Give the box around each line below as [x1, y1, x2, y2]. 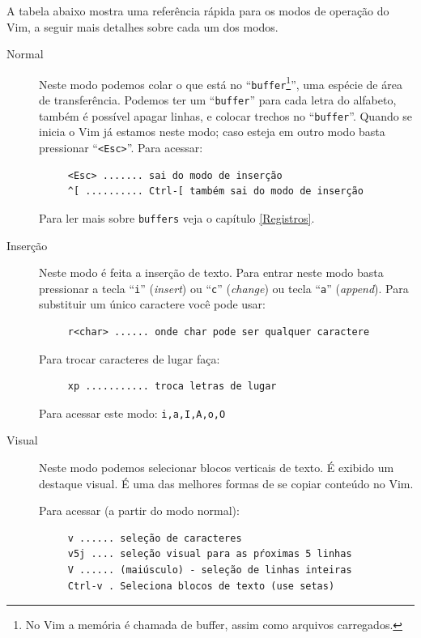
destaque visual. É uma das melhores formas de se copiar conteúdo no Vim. [39, 474, 414, 491]
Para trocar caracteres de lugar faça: [39, 350, 220, 367]
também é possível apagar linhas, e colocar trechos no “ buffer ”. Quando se [39, 107, 413, 124]
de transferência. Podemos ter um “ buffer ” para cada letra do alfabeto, [39, 91, 397, 108]
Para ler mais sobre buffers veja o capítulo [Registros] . [39, 209, 315, 226]
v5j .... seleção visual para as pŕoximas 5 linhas [67, 548, 352, 560]
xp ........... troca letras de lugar [67, 381, 277, 393]
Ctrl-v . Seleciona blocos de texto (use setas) [67, 580, 335, 592]
